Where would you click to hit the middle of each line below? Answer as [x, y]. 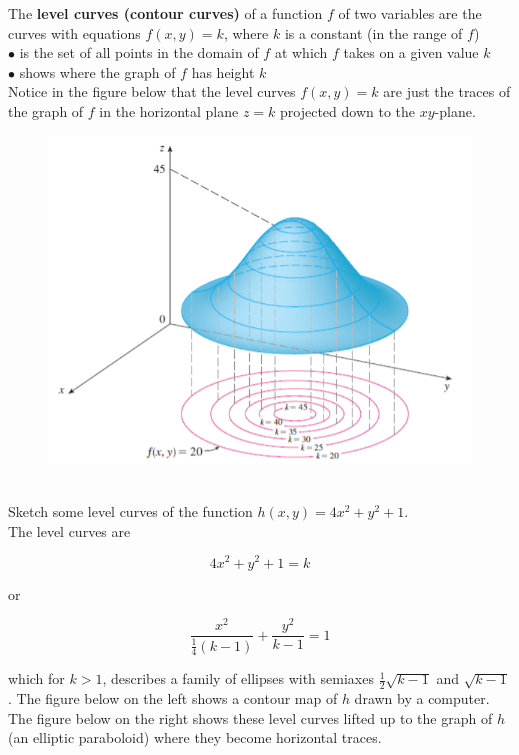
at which [301, 52]
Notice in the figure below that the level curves [152, 91]
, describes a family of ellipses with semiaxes [238, 678]
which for [36, 678]
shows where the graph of [97, 71]
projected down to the [347, 110]
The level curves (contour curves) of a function [165, 13]
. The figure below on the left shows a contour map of [173, 698]
